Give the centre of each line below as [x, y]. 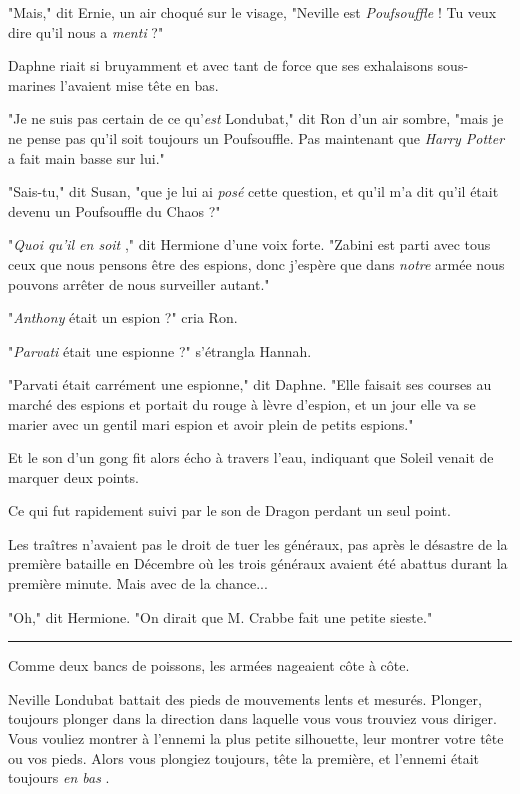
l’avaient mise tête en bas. [139, 84]
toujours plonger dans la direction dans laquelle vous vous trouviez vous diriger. [252, 718]
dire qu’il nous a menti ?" [86, 31]
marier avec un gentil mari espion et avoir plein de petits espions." [211, 423]
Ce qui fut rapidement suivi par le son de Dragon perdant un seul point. [229, 510]
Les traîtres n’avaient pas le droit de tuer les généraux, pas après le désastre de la [258, 543]
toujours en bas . [59, 777]
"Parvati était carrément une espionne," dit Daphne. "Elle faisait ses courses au [250, 384]
